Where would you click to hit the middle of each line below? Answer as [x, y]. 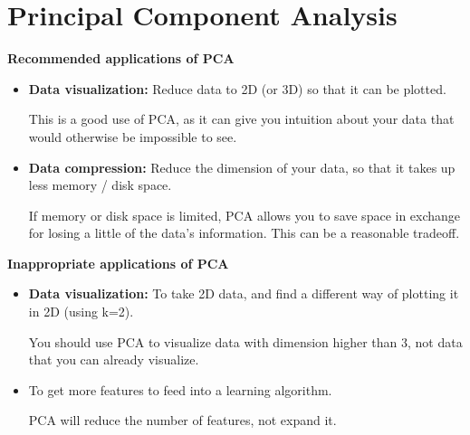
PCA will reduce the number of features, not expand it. [182, 420]
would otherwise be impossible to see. [133, 136]
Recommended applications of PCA [121, 58]
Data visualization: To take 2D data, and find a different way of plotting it [244, 293]
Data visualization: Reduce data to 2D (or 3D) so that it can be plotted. [237, 88]
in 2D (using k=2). [81, 312]
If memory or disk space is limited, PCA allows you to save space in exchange [245, 215]
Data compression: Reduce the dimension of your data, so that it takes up [242, 167]
